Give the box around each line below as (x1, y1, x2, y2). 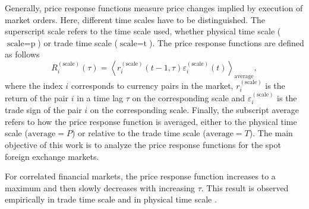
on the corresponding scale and (132, 91, 245, 104)
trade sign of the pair (5, 104, 82, 116)
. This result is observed (201, 181, 289, 194)
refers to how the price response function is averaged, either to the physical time (5, 115, 297, 127)
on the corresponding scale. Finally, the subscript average (90, 104, 299, 116)
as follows (5, 48, 40, 60)
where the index (5, 79, 63, 91)
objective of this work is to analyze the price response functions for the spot (5, 139, 281, 151)
